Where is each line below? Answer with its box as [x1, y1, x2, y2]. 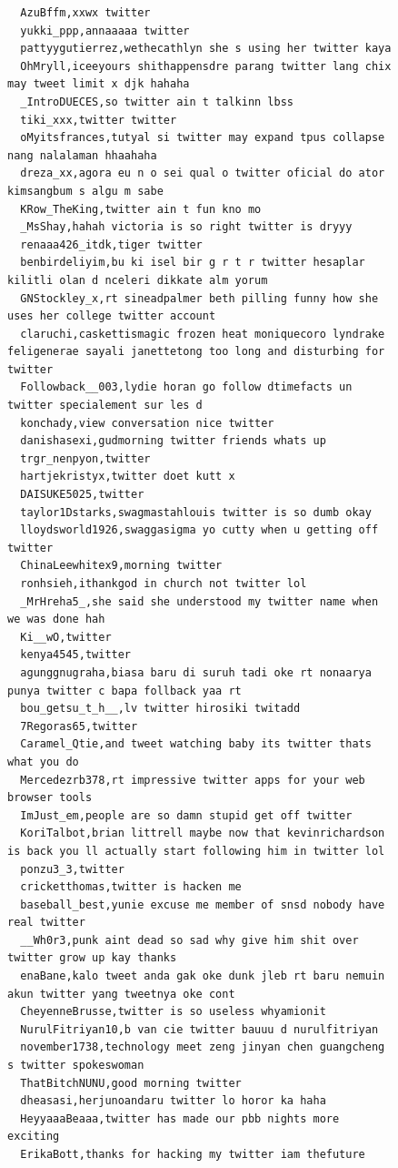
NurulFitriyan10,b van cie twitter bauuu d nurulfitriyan [20, 1022, 379, 1036]
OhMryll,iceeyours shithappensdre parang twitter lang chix [20, 59, 392, 73]
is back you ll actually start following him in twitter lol [7, 844, 385, 858]
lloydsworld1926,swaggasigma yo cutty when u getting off [20, 523, 379, 537]
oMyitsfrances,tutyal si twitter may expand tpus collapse [20, 131, 385, 145]
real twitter [7, 916, 85, 929]
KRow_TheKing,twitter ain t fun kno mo [20, 202, 262, 216]
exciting [7, 1130, 60, 1143]
